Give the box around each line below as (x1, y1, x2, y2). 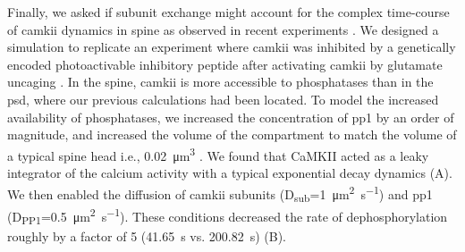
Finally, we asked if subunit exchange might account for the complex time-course (7, 3, 450, 21)
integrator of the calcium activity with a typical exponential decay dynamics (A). (7, 164, 452, 181)
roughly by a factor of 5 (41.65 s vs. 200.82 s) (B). (7, 227, 287, 246)
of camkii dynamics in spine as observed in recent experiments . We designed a (7, 20, 439, 38)
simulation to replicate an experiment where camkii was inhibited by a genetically (7, 38, 456, 56)
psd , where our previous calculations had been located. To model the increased (7, 89, 439, 108)
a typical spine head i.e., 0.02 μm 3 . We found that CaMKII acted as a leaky (7, 143, 429, 164)
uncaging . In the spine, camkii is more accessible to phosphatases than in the (7, 72, 434, 91)
